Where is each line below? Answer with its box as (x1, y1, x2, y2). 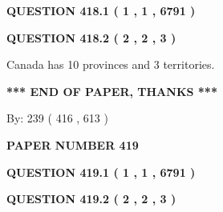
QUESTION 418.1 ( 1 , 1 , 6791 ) (6, 2, 196, 18)
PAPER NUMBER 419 (6, 136, 139, 153)
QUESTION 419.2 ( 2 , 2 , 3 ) (6, 190, 176, 207)
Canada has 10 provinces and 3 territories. (6, 56, 215, 73)
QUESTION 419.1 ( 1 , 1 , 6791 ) (6, 163, 196, 180)
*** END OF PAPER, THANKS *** (6, 82, 217, 99)
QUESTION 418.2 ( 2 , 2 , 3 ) (6, 29, 176, 46)
